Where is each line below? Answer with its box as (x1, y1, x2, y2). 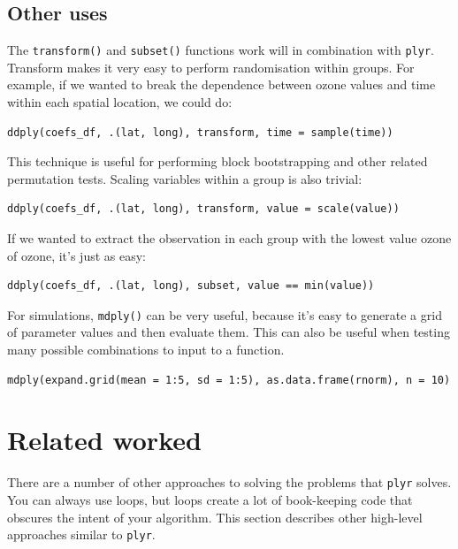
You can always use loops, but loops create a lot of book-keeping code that (7, 491, 413, 509)
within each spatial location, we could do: (7, 93, 233, 111)
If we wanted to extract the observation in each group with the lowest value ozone (7, 229, 452, 248)
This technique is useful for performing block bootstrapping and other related (7, 152, 428, 171)
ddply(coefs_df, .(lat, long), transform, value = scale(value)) (7, 202, 400, 216)
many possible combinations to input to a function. (7, 340, 285, 359)
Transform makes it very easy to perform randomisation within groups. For (7, 57, 415, 76)
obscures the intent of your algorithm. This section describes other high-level (7, 507, 423, 526)
